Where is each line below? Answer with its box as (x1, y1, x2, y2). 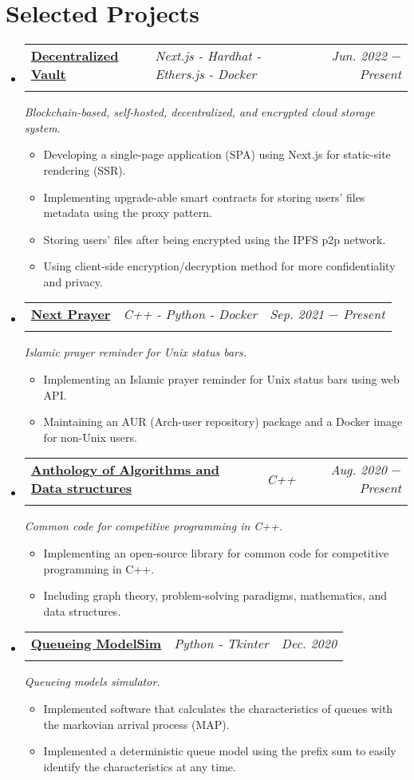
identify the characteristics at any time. (43, 758, 236, 774)
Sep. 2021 (270, 305, 325, 324)
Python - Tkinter (174, 634, 269, 653)
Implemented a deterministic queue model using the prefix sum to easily (43, 743, 396, 759)
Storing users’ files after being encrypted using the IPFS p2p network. (43, 230, 386, 247)
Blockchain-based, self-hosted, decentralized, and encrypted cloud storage (24, 104, 375, 120)
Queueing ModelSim (30, 634, 162, 653)
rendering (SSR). (43, 161, 126, 178)
